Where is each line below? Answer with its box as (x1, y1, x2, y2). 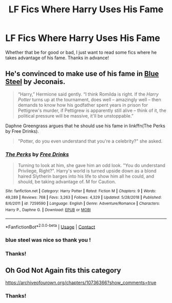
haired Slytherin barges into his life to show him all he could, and (17, 173, 155, 179)
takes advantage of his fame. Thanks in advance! (5, 55, 109, 61)
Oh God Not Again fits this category (5, 266, 121, 274)
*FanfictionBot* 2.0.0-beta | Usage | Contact (5, 223, 96, 230)
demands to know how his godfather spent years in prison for (17, 102, 148, 108)
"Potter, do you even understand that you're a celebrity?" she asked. (17, 138, 163, 144)
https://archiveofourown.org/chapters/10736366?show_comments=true (5, 279, 157, 286)
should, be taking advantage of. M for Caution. (17, 179, 116, 185)
